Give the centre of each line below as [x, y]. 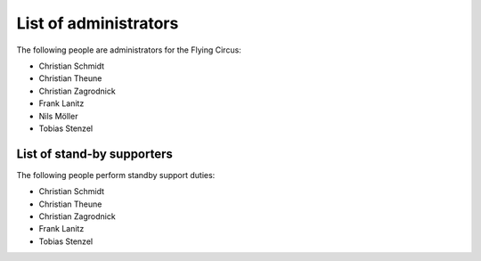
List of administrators [98, 23]
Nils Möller [58, 116]
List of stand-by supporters [95, 154]
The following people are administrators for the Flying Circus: [129, 50]
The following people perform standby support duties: [116, 175]
